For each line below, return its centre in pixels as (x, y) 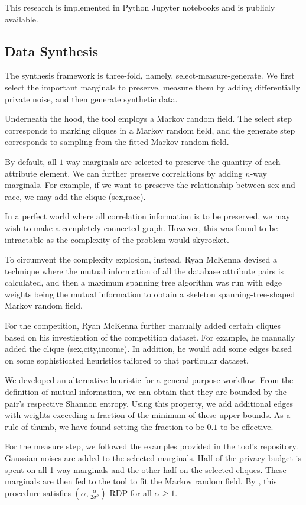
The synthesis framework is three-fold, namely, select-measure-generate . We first (150, 75)
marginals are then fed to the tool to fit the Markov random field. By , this (141, 481)
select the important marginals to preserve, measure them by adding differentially (153, 87)
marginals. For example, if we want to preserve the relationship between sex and (150, 185)
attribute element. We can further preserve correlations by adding (124, 173)
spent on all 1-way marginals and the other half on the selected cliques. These (146, 469)
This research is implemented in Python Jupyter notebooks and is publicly (140, 7)
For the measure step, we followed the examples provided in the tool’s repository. (152, 446)
